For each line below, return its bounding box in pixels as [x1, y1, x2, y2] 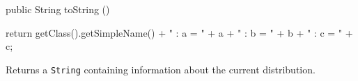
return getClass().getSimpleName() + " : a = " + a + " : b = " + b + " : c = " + [6, 25, 353, 39]
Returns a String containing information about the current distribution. [6, 62, 316, 76]
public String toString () [6, 2, 110, 16]
